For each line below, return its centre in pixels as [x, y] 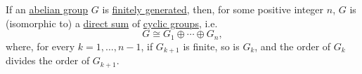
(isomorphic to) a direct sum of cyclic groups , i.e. [112, 23]
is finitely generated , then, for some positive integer [213, 9]
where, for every [40, 46]
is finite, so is [211, 46]
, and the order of [293, 46]
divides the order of [48, 60]
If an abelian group [47, 9]
